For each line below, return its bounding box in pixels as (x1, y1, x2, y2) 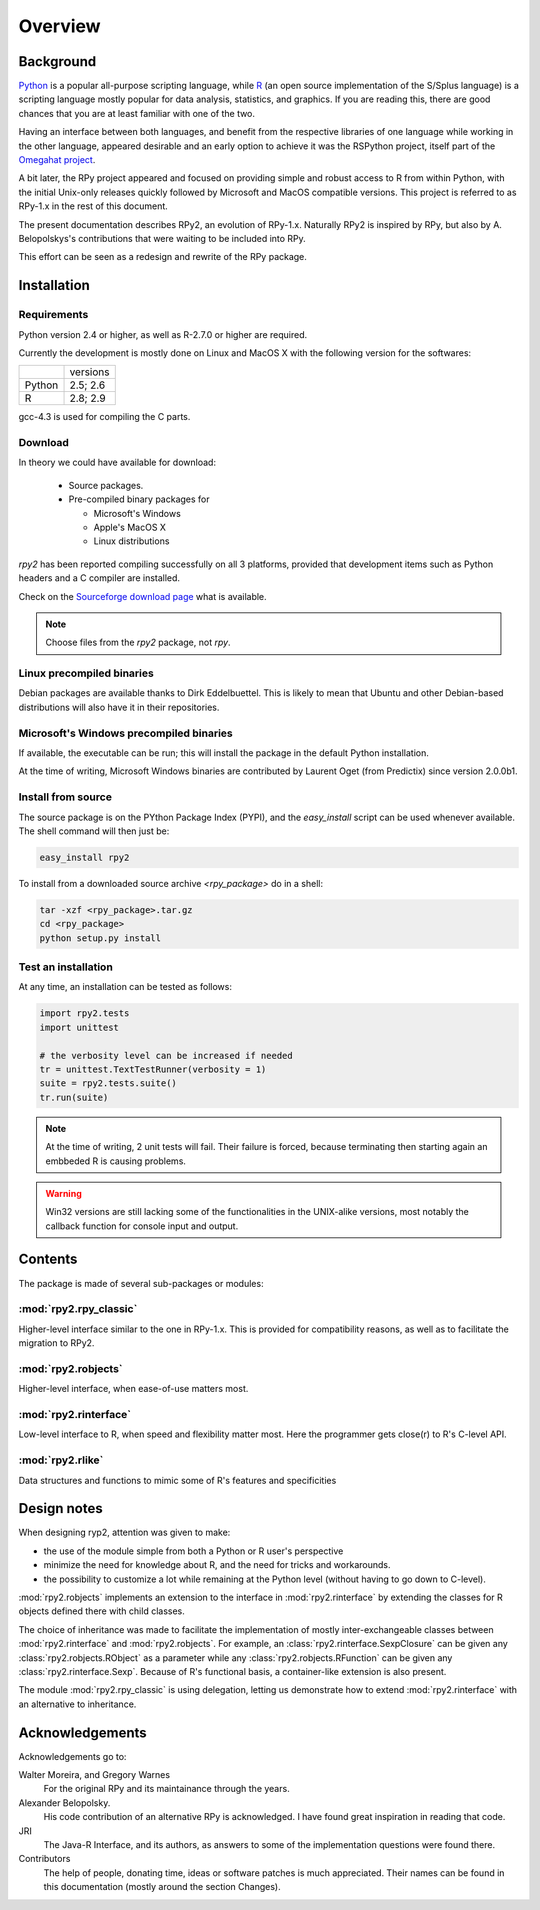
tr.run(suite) (39, 1091, 109, 1103)
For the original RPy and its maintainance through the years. (43, 1783, 290, 1795)
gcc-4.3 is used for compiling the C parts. (18, 411, 191, 423)
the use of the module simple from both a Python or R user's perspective (43, 1545, 344, 1557)
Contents (18, 1251, 78, 1268)
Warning (45, 1187, 82, 1199)
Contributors (18, 1853, 71, 1865)
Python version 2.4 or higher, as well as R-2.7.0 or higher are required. (18, 328, 308, 340)
